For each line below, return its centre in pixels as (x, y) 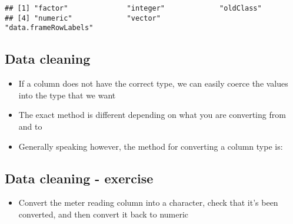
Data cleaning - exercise (79, 178)
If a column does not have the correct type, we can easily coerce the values (153, 83)
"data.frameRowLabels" (49, 28)
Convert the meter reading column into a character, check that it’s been (148, 202)
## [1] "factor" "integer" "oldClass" (133, 8)
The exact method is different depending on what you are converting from (152, 115)
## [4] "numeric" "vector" (83, 18)
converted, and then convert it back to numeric (104, 214)
